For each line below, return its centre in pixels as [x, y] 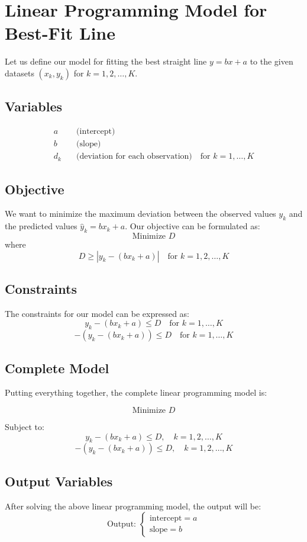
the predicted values [41, 226]
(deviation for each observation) [134, 157]
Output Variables [59, 481]
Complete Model [57, 368]
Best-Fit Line [60, 33]
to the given [272, 61]
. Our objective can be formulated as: [193, 226]
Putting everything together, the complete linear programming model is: [136, 392]
